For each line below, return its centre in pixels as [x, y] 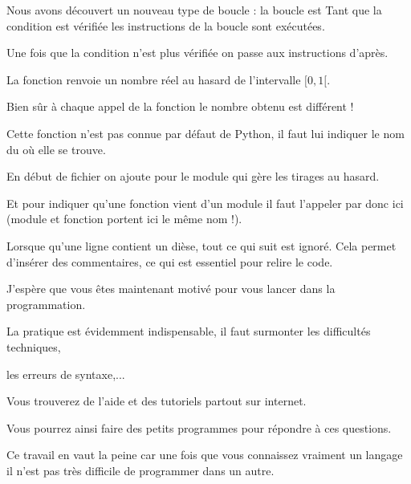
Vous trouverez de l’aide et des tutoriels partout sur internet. [157, 401]
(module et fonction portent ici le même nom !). [124, 219]
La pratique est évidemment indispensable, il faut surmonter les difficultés [189, 331]
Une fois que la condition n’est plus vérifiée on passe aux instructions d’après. [197, 53]
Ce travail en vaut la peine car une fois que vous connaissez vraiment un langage [205, 455]
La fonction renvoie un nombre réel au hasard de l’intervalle [154, 79]
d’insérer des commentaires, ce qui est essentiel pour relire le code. [170, 261]
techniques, [34, 346]
